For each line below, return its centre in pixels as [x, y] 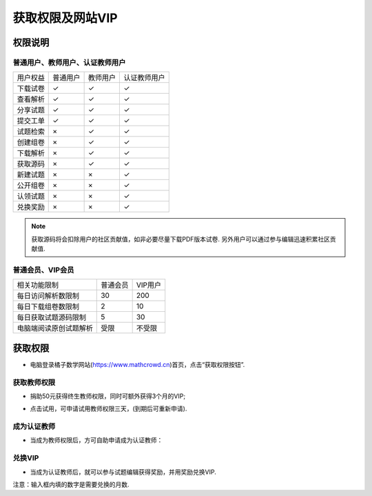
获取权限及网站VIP [65, 18]
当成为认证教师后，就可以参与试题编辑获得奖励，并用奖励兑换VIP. [123, 472]
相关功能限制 [38, 285]
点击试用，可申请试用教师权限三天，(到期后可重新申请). [108, 409]
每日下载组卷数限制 [48, 307]
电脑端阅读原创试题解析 [55, 328]
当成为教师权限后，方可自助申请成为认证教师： [96, 440]
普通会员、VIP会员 [43, 270]
